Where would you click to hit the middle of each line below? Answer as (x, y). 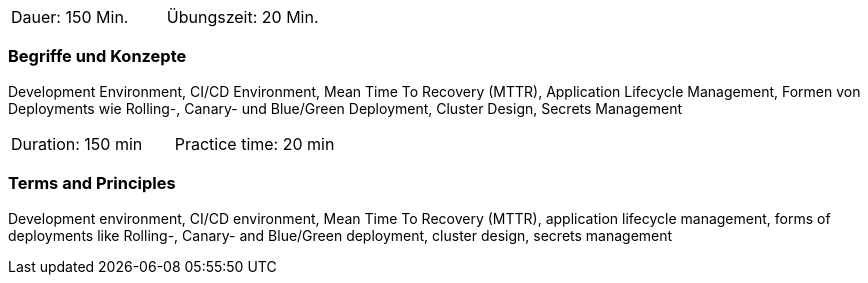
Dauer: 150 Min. (70, 17)
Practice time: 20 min (254, 143)
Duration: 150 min (77, 143)
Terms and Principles (92, 183)
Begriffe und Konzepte (97, 56)
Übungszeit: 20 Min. (242, 17)
